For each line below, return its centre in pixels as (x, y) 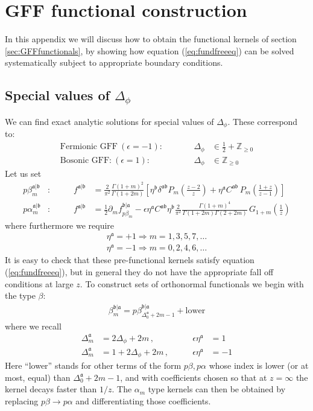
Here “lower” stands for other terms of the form (93, 365)
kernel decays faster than (51, 389)
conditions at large (39, 283)
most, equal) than (38, 377)
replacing (22, 400)
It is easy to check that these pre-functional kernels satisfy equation (130, 260)
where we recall (33, 326)
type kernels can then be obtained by (217, 389)
